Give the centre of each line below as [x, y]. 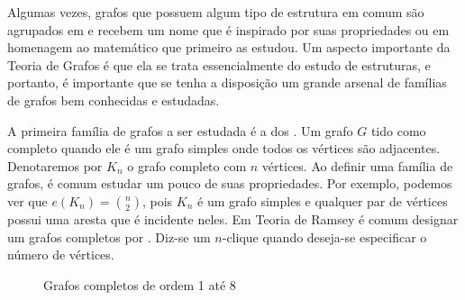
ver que [27, 200]
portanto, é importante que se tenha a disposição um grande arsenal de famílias [227, 82]
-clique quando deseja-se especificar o [324, 236]
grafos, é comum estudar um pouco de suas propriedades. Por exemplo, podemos [230, 183]
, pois [158, 200]
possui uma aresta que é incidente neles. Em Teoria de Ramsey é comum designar [233, 218]
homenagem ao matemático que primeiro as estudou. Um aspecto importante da [229, 47]
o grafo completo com [187, 165]
